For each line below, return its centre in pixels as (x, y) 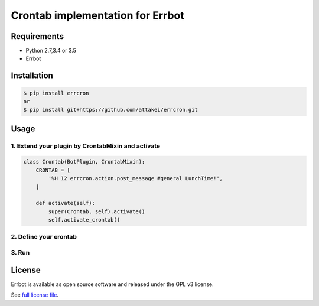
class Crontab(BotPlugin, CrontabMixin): (84, 162)
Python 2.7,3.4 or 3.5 (51, 51)
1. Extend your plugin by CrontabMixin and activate (86, 146)
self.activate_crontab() (84, 220)
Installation (32, 76)
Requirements (38, 36)
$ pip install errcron (56, 93)
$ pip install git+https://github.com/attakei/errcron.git (110, 110)
